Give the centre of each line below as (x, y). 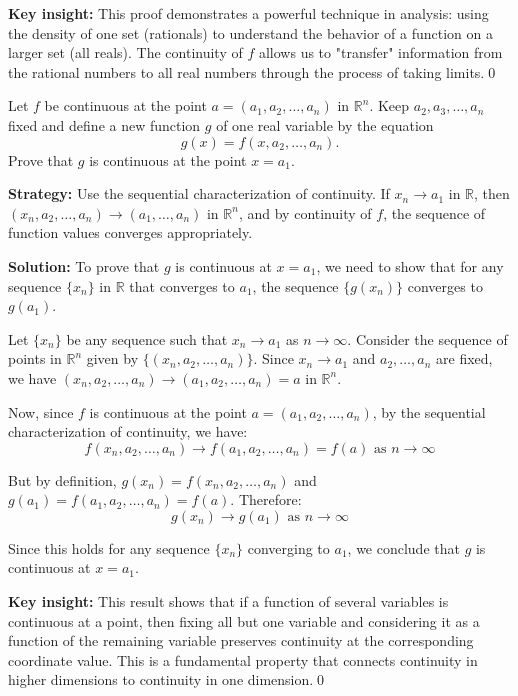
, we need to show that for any (410, 265)
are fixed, (464, 358)
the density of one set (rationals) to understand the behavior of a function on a (251, 32)
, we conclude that (403, 547)
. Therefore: (266, 499)
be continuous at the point (125, 105)
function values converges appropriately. (130, 232)
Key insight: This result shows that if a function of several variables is (228, 601)
